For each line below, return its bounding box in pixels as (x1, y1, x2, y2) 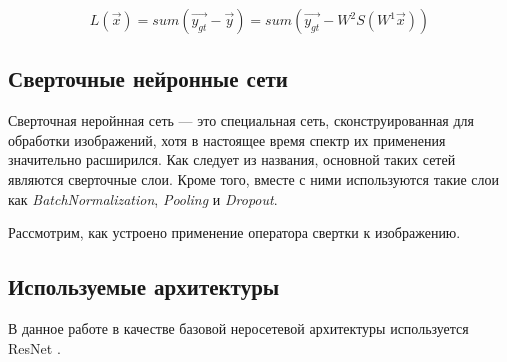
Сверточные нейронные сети (8, 63, 288, 94)
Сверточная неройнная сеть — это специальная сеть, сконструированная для (8, 110, 475, 131)
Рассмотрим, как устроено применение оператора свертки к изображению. (8, 222, 461, 243)
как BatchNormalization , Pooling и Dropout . (8, 188, 278, 209)
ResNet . (8, 337, 61, 358)
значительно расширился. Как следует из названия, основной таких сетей (8, 149, 456, 170)
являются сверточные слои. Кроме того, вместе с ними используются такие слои (8, 168, 500, 189)
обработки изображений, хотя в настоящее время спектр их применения (8, 129, 446, 150)
